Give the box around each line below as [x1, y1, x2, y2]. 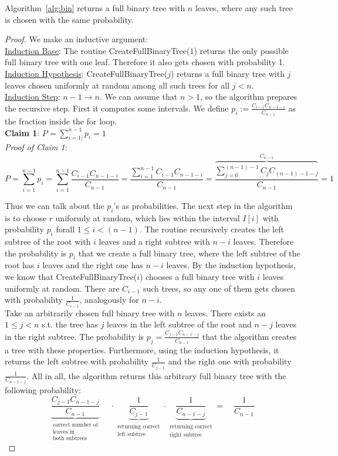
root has [5, 259, 35, 271]
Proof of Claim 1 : [5, 141, 67, 153]
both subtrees [53, 435, 87, 442]
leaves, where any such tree [195, 2, 293, 13]
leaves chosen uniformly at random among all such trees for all [5, 79, 230, 91]
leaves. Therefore [233, 235, 294, 247]
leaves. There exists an [184, 306, 266, 319]
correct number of [53, 421, 98, 428]
